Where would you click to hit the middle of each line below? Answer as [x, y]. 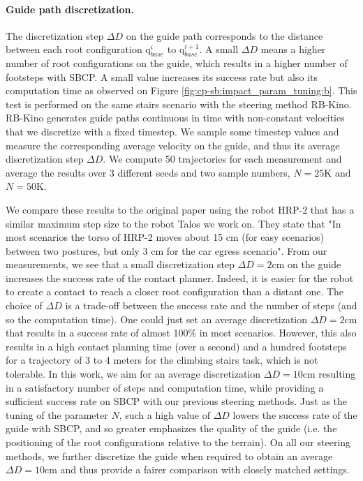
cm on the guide [306, 264]
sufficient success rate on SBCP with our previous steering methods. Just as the [177, 401]
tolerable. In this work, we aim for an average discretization [133, 374]
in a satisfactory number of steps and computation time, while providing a [165, 387]
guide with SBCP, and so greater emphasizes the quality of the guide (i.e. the [171, 428]
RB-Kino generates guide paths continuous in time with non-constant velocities [175, 118]
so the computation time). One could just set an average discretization [157, 319]
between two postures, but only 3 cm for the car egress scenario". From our [166, 250]
